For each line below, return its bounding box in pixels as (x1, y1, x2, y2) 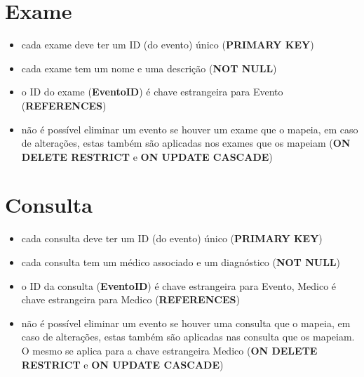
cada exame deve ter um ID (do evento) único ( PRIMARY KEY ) (21, 37, 314, 52)
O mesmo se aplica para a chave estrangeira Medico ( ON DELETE (21, 343, 318, 357)
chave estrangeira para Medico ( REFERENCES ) (21, 292, 240, 307)
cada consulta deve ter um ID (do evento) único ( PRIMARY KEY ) (21, 231, 323, 246)
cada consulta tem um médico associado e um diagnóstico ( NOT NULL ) (21, 255, 340, 269)
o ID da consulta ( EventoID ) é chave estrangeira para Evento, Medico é (21, 278, 337, 293)
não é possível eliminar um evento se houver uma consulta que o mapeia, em (21, 315, 351, 330)
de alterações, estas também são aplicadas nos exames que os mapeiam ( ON (21, 135, 351, 150)
